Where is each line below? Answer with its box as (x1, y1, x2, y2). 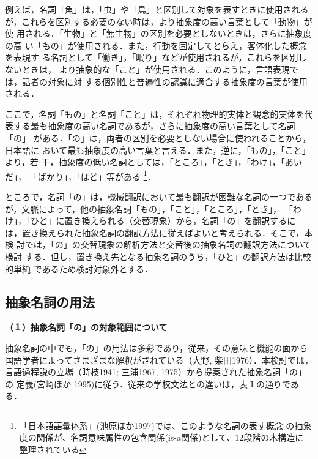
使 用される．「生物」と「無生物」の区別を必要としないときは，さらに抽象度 (5, 27, 312, 40)
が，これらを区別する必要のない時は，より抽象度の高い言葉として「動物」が (5, 15, 312, 28)
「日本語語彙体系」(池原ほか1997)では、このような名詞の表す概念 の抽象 (19, 419, 312, 431)
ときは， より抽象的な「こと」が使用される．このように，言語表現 (21, 62, 290, 75)
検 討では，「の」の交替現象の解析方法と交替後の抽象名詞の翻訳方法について (5, 238, 312, 251)
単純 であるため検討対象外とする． (13, 262, 153, 275)
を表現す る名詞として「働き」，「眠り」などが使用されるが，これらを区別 (5, 51, 298, 64)
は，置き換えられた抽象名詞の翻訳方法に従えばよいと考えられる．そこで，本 (5, 226, 313, 239)
